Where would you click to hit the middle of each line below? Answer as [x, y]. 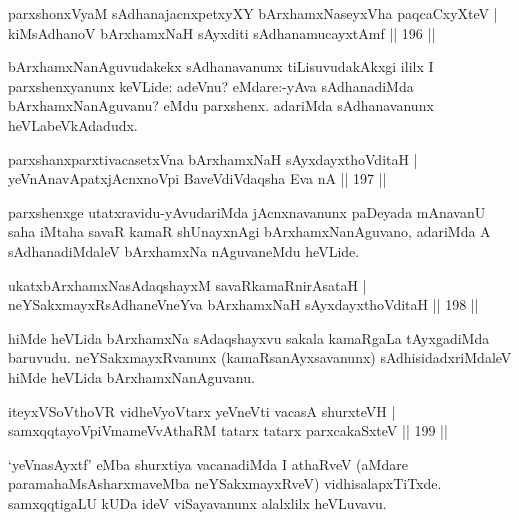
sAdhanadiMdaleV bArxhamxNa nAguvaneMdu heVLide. [184, 250]
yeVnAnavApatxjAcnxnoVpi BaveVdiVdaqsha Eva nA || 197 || [197, 178]
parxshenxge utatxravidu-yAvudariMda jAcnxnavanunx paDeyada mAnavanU [247, 211]
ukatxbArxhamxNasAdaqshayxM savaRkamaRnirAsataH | [187, 284]
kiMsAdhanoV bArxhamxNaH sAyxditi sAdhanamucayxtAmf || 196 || [222, 32]
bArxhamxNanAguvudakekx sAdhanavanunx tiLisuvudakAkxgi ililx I [221, 66]
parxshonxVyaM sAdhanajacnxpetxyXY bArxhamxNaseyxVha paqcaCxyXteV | [253, 13]
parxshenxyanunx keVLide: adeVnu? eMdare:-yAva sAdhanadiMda [211, 85]
